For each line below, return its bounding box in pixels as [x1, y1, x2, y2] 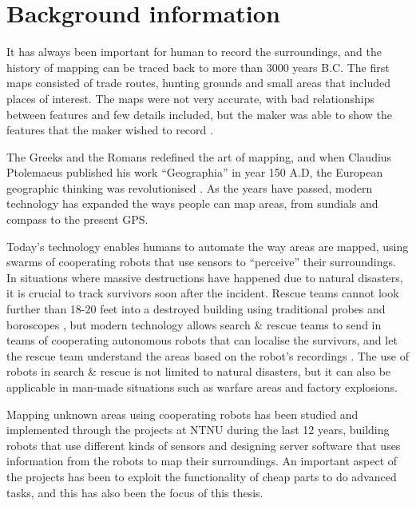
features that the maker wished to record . [6, 122, 213, 138]
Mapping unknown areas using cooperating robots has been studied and [6, 405, 359, 422]
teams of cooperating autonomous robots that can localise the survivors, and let [6, 332, 398, 349]
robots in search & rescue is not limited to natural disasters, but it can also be [6, 363, 391, 380]
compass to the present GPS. [6, 211, 149, 228]
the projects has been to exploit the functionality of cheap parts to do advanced [6, 468, 397, 484]
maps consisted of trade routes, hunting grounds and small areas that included [6, 74, 390, 91]
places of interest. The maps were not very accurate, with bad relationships [6, 90, 374, 106]
